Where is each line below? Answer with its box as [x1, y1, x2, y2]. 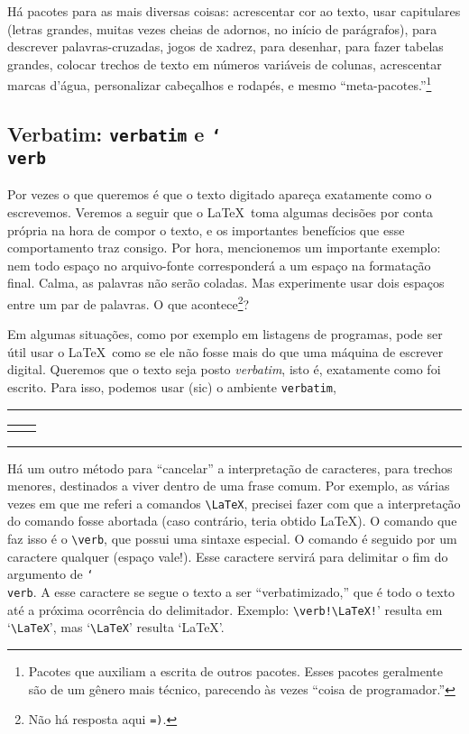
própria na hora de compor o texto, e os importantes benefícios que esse [7, 220, 405, 239]
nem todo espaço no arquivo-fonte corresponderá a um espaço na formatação [7, 255, 431, 274]
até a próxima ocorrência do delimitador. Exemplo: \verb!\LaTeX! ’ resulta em [7, 600, 443, 619]
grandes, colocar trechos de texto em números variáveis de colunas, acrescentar [7, 54, 442, 73]
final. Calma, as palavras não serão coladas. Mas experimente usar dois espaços [7, 273, 445, 292]
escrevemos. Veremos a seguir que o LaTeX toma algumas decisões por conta [7, 202, 434, 221]
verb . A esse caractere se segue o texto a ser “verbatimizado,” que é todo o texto [7, 582, 455, 601]
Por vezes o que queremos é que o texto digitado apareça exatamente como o [7, 185, 432, 204]
